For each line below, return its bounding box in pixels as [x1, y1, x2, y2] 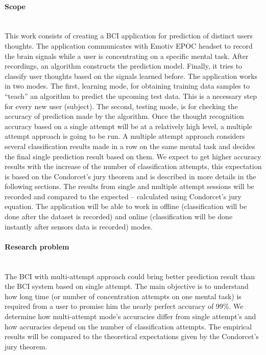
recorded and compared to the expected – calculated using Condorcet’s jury [5, 191, 241, 201]
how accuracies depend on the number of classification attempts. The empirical [5, 321, 252, 331]
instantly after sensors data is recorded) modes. [5, 221, 153, 232]
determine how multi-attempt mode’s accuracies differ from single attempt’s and [5, 311, 256, 322]
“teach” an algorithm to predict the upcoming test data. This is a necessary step [5, 90, 257, 101]
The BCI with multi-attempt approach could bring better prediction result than [5, 270, 255, 281]
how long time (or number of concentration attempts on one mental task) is [5, 290, 241, 301]
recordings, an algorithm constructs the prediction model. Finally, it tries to [5, 60, 243, 71]
